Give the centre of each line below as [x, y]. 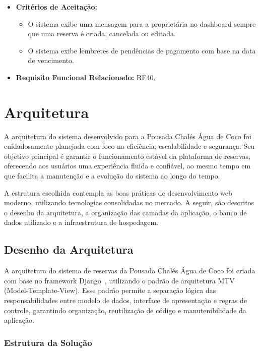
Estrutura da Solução [48, 342]
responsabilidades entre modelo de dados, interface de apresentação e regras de [126, 300]
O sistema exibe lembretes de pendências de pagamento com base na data [142, 50]
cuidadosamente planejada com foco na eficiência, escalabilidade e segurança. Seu [129, 146]
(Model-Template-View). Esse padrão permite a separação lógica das [110, 290]
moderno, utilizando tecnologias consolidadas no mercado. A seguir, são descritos [129, 202]
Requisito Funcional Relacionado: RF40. [86, 77]
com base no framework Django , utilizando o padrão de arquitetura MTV [119, 280]
